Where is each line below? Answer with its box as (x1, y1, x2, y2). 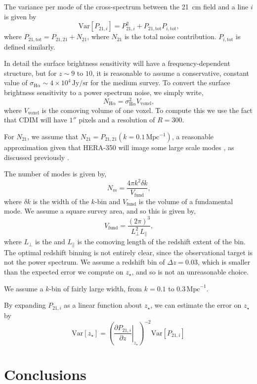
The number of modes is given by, (4, 168, 107, 179)
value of (4, 77, 28, 88)
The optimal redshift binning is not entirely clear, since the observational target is (4, 247, 253, 257)
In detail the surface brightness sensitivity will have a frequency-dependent (4, 58, 230, 68)
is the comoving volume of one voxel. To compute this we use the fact (42, 105, 253, 115)
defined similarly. (4, 41, 55, 52)
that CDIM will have (4, 114, 67, 125)
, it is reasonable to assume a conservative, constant (92, 67, 249, 78)
